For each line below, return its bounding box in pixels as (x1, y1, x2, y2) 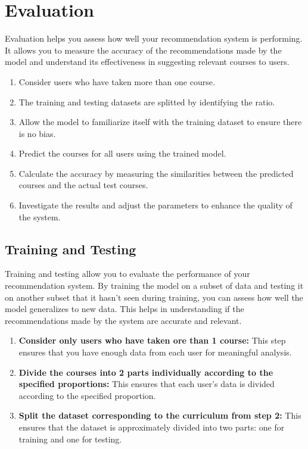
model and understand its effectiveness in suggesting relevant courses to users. (5, 55, 290, 68)
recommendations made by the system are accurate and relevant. (5, 314, 242, 326)
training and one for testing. (18, 432, 122, 445)
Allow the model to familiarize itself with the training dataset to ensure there (18, 116, 302, 128)
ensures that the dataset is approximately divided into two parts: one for (18, 420, 285, 433)
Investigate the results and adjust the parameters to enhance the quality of (18, 199, 293, 211)
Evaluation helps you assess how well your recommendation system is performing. (5, 32, 303, 45)
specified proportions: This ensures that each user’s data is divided (18, 378, 275, 390)
